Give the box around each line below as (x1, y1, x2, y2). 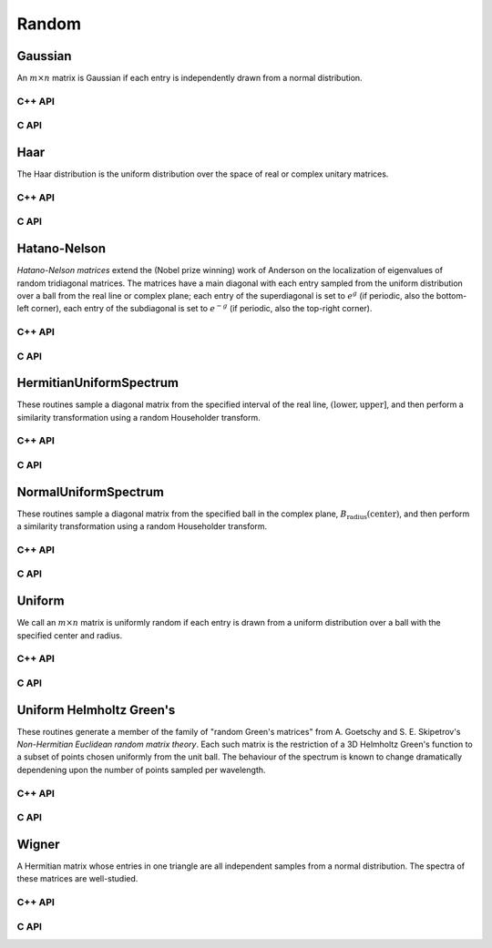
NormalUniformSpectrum (16, 484, 164, 500)
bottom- (436, 290, 467, 301)
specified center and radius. (16, 629, 123, 641)
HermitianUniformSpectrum (16, 375, 179, 391)
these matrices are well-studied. (16, 873, 138, 884)
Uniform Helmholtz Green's (16, 702, 176, 718)
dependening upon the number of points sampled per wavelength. (16, 764, 266, 775)
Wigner (16, 836, 60, 851)
